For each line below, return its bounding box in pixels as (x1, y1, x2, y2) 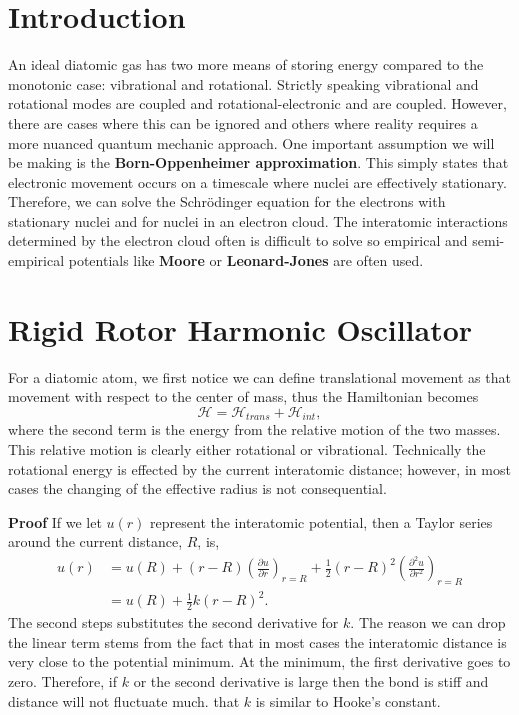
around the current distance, (8, 531, 183, 552)
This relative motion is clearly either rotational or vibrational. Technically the (8, 439, 486, 460)
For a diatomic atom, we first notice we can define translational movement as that (8, 366, 511, 387)
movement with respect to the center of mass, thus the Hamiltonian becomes (8, 386, 479, 407)
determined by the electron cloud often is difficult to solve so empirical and (8, 230, 468, 251)
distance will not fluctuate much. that (8, 690, 240, 711)
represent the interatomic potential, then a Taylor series (150, 511, 493, 532)
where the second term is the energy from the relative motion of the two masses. (8, 419, 501, 440)
